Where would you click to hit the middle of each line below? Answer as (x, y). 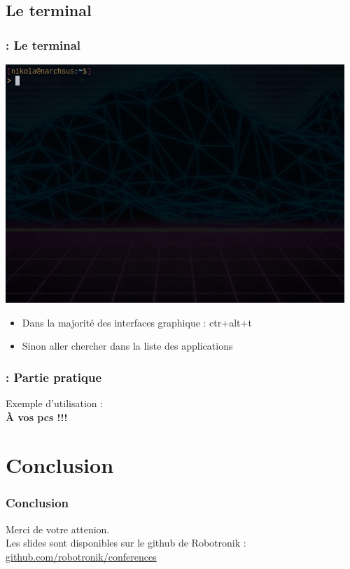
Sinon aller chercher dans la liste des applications (127, 346)
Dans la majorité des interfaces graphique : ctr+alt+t (137, 322)
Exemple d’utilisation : (55, 403)
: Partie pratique (54, 377)
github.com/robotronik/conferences (81, 556)
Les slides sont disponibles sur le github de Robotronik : (126, 543)
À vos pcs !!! (37, 417)
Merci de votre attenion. (58, 529)
